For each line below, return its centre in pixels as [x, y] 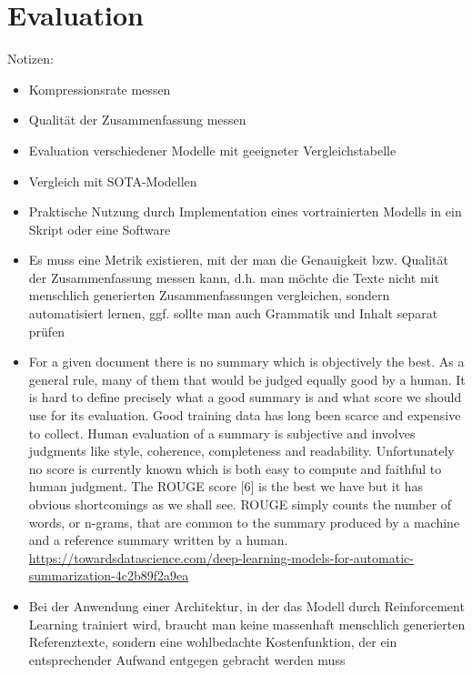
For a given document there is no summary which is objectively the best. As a [246, 362]
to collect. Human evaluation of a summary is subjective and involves [222, 433]
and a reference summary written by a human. [158, 540]
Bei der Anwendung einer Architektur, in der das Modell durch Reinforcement [246, 605]
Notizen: [30, 59]
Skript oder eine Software [100, 229]
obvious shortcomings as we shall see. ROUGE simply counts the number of [240, 504]
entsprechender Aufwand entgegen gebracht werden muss [187, 659]
